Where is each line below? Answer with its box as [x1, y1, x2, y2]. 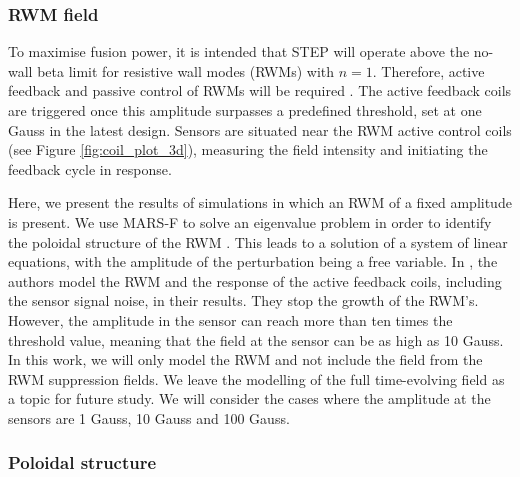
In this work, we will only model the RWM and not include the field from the [8, 349, 483, 370]
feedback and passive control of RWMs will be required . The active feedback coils [8, 80, 512, 101]
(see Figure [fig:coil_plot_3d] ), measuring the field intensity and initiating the [8, 139, 488, 160]
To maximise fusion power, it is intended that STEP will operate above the [8, 41, 470, 62]
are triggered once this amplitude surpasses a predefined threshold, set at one [8, 100, 482, 120]
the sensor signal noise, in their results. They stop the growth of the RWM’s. [8, 290, 479, 311]
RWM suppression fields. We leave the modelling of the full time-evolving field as [8, 368, 505, 389]
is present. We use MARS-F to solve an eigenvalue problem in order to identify [8, 211, 492, 232]
